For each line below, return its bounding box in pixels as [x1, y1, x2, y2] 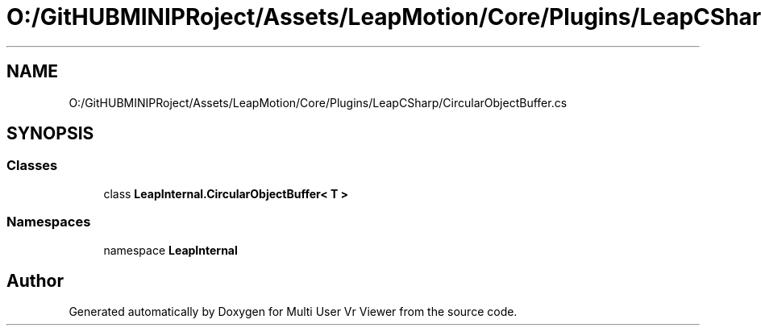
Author [6, 270, 64, 291]
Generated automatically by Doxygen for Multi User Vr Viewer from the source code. [69, 305, 518, 319]
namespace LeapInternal [103, 243, 238, 257]
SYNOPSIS [6, 123, 94, 144]
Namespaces [6, 214, 91, 230]
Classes [6, 157, 58, 174]
